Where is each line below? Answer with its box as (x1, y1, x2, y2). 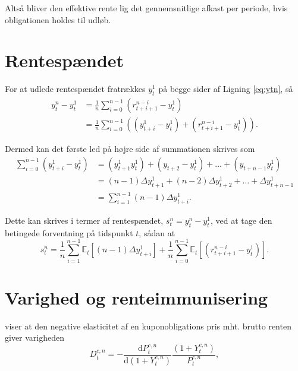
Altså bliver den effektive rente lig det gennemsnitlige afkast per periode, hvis (5, 2, 288, 14)
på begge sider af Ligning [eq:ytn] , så (158, 83, 293, 95)
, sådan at (139, 226, 175, 239)
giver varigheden (5, 331, 65, 344)
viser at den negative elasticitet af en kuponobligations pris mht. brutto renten (5, 319, 291, 332)
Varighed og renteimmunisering (5, 285, 268, 309)
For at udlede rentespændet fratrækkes (5, 83, 146, 95)
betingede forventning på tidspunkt (5, 226, 133, 239)
